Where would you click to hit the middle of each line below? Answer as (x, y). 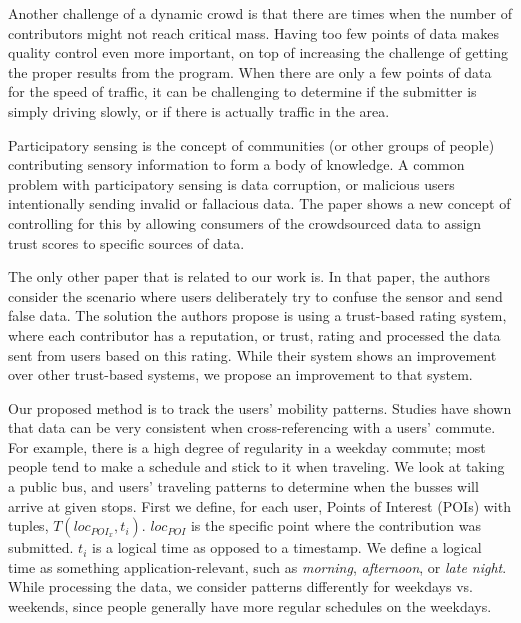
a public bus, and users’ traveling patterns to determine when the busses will (243, 486)
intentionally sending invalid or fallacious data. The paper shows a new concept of (259, 203)
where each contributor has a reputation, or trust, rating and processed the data (254, 334)
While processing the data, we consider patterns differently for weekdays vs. (240, 586)
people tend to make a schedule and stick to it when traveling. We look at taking (256, 466)
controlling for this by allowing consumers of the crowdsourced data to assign (245, 222)
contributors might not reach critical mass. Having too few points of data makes (253, 32)
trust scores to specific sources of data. (126, 242)
